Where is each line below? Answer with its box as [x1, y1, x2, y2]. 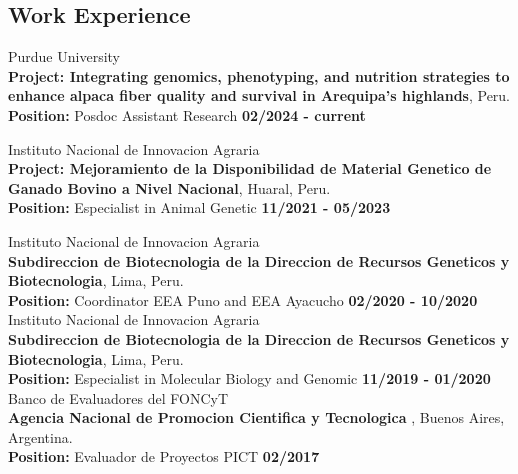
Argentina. [8, 426, 73, 447]
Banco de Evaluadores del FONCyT [8, 387, 229, 408]
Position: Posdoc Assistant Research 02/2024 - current [8, 104, 366, 125]
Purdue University [8, 46, 120, 67]
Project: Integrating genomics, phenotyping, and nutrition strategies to [8, 65, 510, 86]
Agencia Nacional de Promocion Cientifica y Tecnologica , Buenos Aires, [8, 407, 505, 428]
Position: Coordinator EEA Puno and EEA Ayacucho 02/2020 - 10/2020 [8, 289, 478, 310]
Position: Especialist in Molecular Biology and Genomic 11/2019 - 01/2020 [8, 368, 491, 389]
